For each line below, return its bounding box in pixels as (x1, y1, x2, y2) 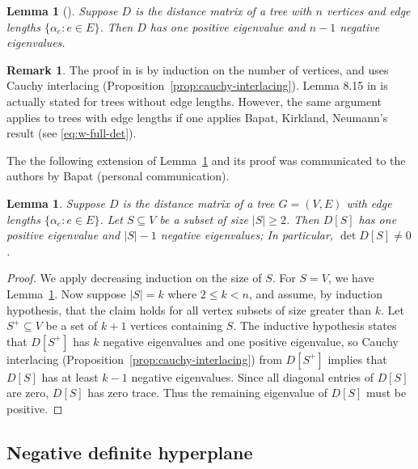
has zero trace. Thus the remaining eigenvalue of (87, 384, 327, 401)
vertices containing (130, 317, 223, 334)
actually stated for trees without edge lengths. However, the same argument (6, 92, 382, 109)
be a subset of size (159, 210, 248, 227)
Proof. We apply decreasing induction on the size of (6, 269, 262, 286)
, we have (327, 269, 374, 286)
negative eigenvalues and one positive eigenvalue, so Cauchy (103, 332, 399, 349)
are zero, (6, 384, 49, 401)
